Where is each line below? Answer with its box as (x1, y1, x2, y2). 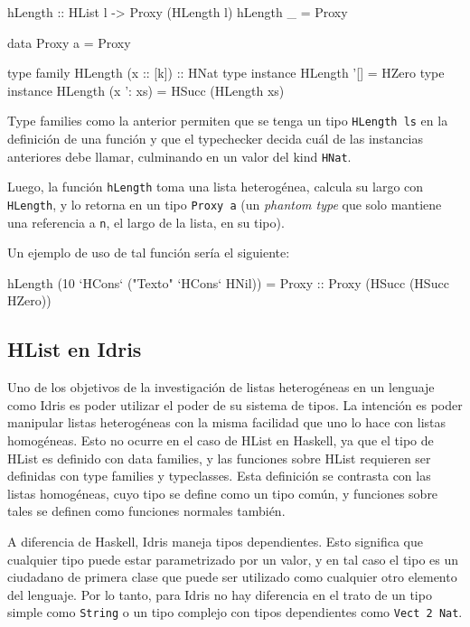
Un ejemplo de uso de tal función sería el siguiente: (7, 243, 290, 262)
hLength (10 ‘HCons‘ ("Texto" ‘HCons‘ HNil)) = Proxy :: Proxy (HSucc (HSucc (7, 273, 449, 292)
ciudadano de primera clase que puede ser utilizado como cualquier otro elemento (7, 567, 457, 586)
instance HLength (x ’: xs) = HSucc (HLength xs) (7, 80, 285, 99)
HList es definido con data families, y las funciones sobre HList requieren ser (7, 448, 431, 467)
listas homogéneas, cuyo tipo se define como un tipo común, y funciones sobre (7, 483, 438, 502)
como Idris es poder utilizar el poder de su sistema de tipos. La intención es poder (7, 395, 463, 414)
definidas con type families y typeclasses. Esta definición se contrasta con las (7, 466, 431, 485)
